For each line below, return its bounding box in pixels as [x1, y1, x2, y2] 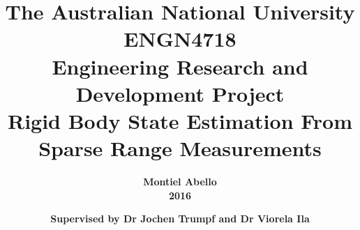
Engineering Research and [52, 52, 308, 80]
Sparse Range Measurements [38, 134, 322, 162]
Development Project [75, 79, 285, 107]
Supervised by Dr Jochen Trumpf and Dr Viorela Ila [50, 211, 310, 226]
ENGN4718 [123, 24, 237, 53]
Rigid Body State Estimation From [7, 106, 353, 135]
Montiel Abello [143, 174, 217, 189]
